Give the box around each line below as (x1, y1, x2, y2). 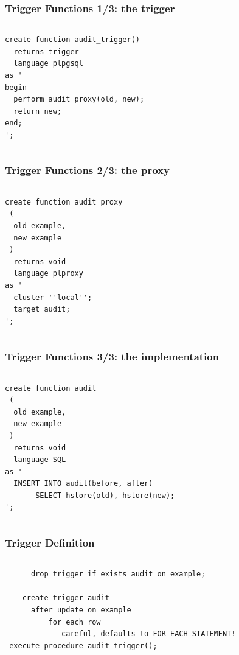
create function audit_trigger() (5, 35, 140, 44)
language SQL (13, 455, 66, 464)
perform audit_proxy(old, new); (13, 95, 145, 104)
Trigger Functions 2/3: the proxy (5, 163, 170, 178)
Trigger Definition (5, 534, 95, 550)
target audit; (13, 305, 71, 314)
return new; (13, 107, 62, 116)
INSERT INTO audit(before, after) (13, 479, 153, 488)
